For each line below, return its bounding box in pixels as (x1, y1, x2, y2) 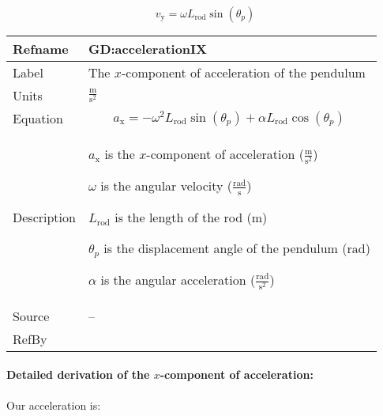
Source (13, 306, 50, 325)
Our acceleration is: (6, 396, 101, 413)
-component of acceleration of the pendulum (121, 63, 366, 81)
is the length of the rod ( (115, 207, 252, 226)
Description (13, 207, 76, 226)
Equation (13, 109, 63, 127)
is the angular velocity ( (100, 176, 233, 195)
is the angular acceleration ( (100, 270, 256, 289)
